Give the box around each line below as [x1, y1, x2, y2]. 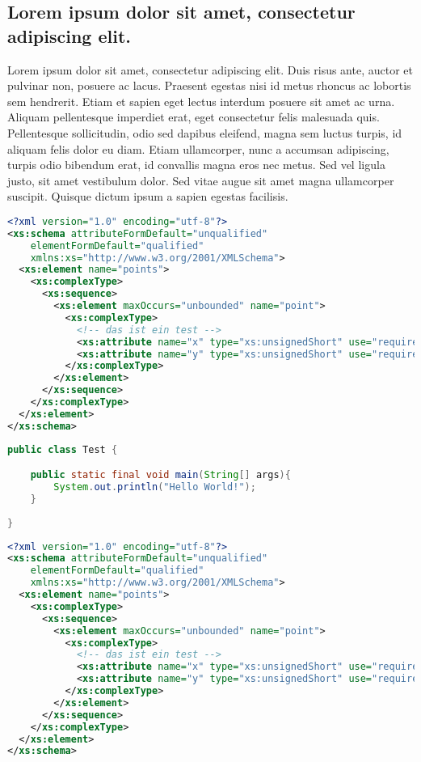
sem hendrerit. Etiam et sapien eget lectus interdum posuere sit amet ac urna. [7, 92, 395, 109]
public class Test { [7, 443, 118, 455]
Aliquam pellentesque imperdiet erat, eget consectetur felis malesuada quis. [7, 108, 380, 125]
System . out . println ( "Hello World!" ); [53, 481, 256, 493]
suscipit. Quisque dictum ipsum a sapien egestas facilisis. [7, 188, 288, 205]
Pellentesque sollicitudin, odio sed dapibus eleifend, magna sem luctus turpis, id [7, 124, 402, 141]
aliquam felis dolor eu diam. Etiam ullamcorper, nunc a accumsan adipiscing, [7, 140, 389, 157]
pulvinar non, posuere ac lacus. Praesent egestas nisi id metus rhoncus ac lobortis [7, 77, 411, 94]
